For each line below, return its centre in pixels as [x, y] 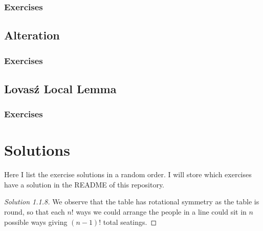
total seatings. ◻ [130, 222]
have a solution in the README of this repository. [84, 184]
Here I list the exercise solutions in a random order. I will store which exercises [128, 174]
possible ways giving [36, 222]
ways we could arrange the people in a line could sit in [161, 212]
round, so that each [35, 212]
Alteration [32, 35]
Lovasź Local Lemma [60, 88]
